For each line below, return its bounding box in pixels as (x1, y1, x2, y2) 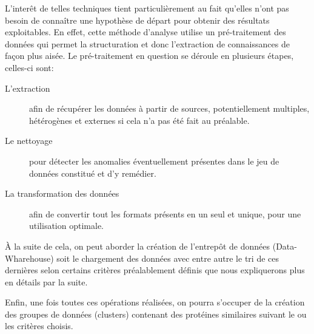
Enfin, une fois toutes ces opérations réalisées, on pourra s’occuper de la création (5, 296, 305, 308)
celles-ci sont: (5, 61, 54, 73)
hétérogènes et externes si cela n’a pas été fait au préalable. (29, 114, 250, 126)
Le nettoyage (5, 134, 53, 147)
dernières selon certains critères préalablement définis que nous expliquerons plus (5, 264, 305, 276)
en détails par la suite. (5, 275, 88, 288)
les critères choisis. (5, 319, 73, 332)
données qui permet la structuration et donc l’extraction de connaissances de (5, 37, 290, 50)
